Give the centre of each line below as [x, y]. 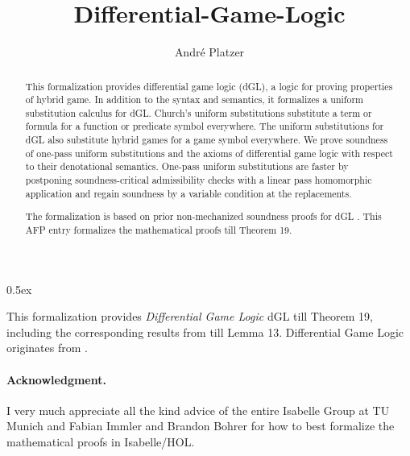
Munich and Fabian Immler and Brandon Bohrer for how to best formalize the [201, 426]
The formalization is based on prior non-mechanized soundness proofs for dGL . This [203, 216]
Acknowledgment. [56, 379]
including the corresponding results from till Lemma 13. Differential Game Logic [205, 332]
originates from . [47, 348]
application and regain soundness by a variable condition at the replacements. [188, 193]
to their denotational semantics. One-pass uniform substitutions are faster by [187, 166]
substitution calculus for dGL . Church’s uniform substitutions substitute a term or [199, 112]
